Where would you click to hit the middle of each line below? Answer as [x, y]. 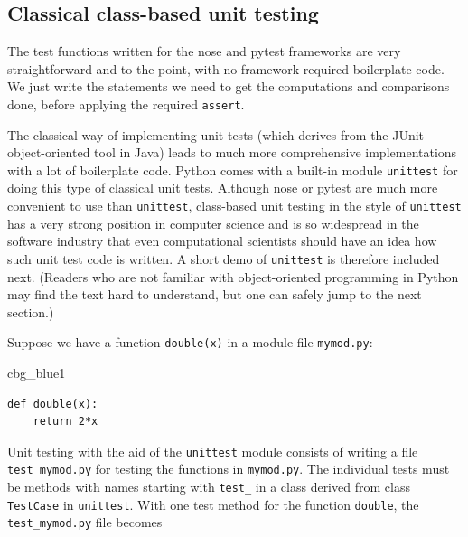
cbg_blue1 [37, 373]
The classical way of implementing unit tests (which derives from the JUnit [216, 134]
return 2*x [66, 422]
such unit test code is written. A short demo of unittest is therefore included [224, 258]
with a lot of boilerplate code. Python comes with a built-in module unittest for [233, 170]
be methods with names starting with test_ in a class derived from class [209, 487]
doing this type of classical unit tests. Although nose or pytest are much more [223, 188]
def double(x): [53, 404]
